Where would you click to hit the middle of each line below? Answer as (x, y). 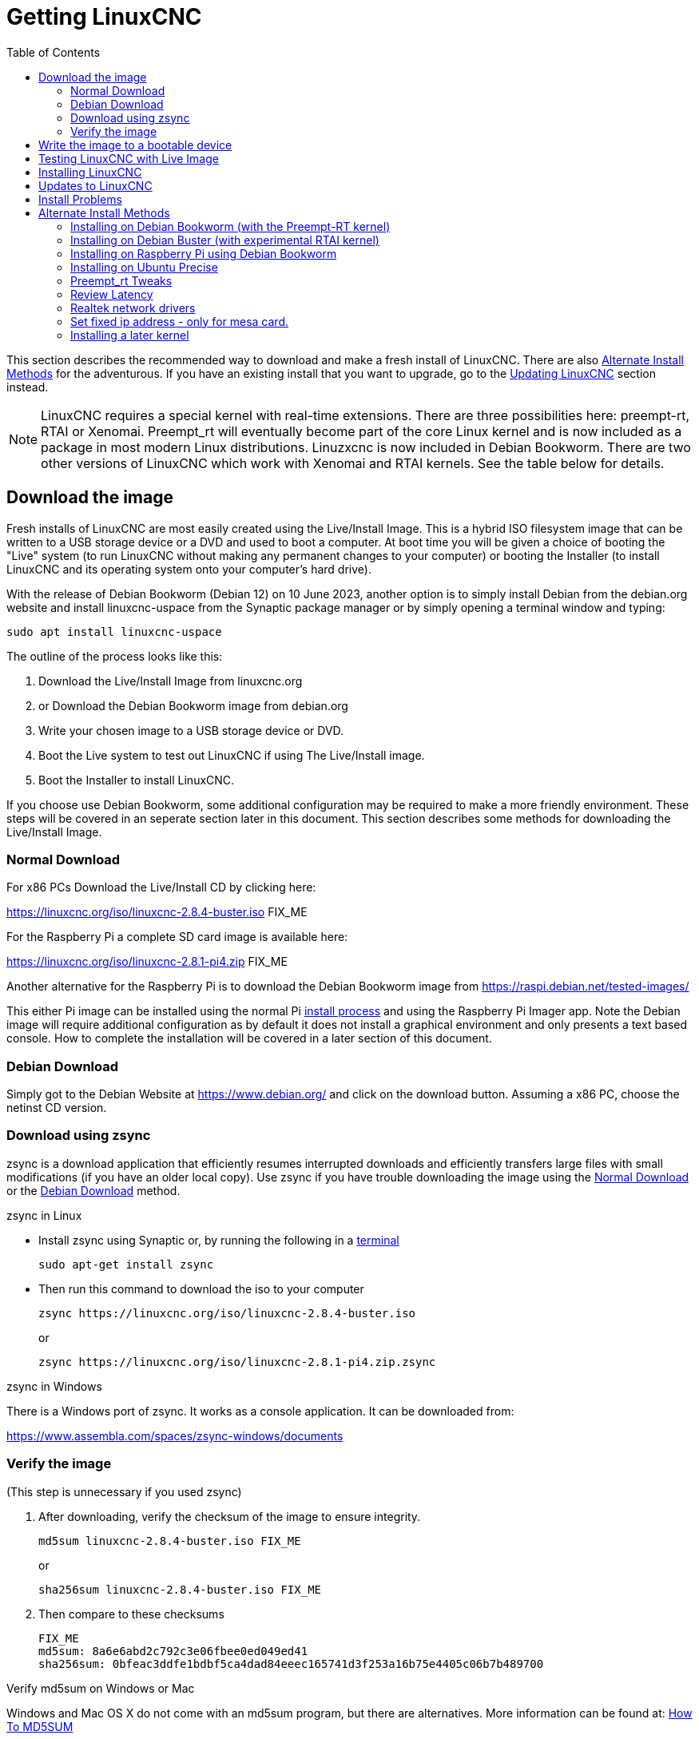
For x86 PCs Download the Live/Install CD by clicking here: (161, 887)
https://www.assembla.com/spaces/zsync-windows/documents (175, 1435)
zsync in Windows (54, 1386)
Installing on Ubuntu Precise (144, 267)
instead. (28, 387)
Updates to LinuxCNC (95, 185)
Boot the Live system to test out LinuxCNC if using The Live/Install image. (232, 755)
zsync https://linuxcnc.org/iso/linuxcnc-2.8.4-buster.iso (227, 1313)
